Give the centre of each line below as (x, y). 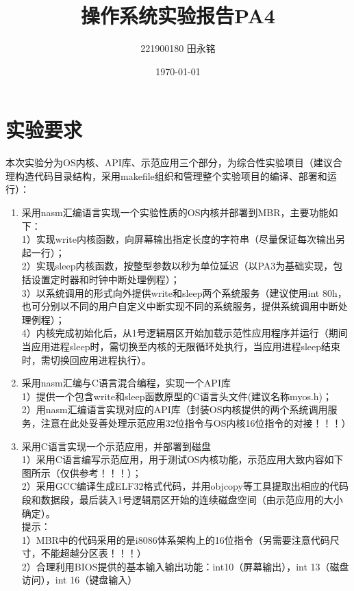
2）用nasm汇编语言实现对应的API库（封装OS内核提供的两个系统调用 (175, 409)
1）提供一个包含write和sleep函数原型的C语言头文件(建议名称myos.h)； (177, 396)
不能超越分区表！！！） (93, 553)
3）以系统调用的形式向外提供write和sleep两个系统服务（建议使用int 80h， (184, 292)
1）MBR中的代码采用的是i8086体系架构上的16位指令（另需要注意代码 (176, 539)
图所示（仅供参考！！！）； (81, 472)
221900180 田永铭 (178, 48)
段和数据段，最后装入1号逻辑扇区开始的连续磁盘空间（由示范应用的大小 (182, 499)
